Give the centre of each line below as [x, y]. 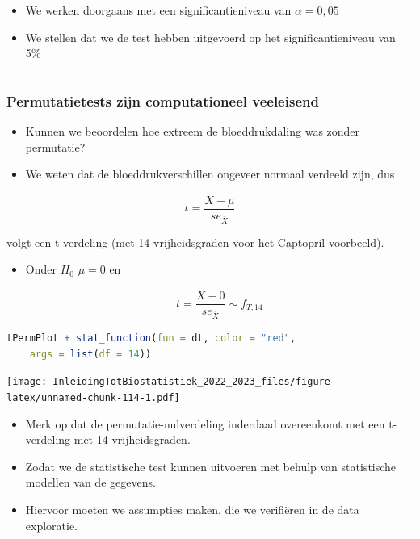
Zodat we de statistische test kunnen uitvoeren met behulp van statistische [211, 466]
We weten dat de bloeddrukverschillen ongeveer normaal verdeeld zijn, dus [210, 174]
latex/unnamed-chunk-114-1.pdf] [93, 397]
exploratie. [52, 525]
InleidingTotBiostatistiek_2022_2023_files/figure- [195, 382]
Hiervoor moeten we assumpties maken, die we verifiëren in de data [192, 509]
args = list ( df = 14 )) [90, 354]
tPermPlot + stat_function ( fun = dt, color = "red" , [151, 338]
